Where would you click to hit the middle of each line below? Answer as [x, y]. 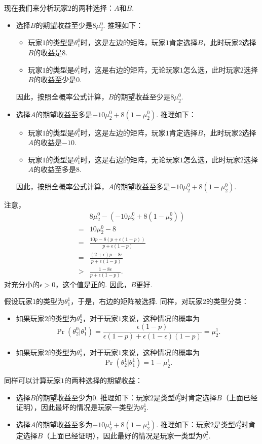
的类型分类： [227, 301]
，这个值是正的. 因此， [93, 284]
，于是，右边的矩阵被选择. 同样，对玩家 [137, 301]
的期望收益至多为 [64, 424]
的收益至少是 [55, 79]
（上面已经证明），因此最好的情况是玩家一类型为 [123, 435]
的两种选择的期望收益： [103, 380]
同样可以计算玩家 [32, 380]
